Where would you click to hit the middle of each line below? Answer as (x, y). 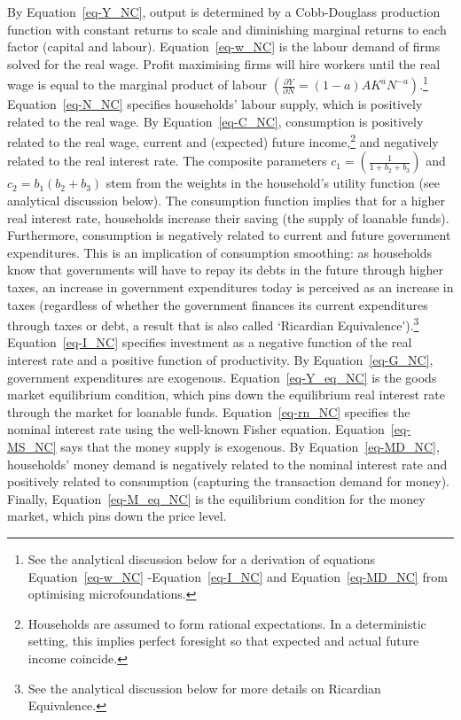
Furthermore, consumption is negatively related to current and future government (229, 235)
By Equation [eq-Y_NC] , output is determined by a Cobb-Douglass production (224, 12)
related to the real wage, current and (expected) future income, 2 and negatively (223, 140)
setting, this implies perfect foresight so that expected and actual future (223, 641)
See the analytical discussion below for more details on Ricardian (204, 688)
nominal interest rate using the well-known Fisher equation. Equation (196, 429)
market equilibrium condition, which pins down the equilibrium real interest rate (226, 395)
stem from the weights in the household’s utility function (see (273, 183)
